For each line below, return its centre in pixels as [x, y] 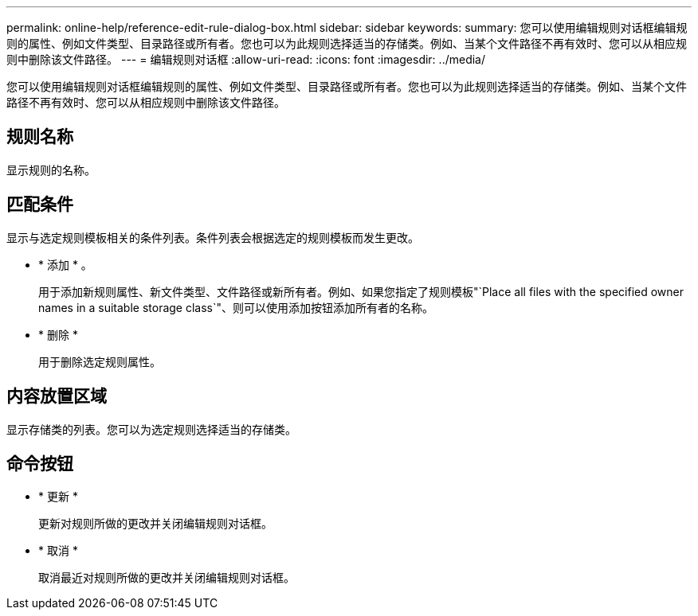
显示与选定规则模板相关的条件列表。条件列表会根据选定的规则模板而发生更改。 [213, 237]
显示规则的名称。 [51, 170]
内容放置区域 [57, 396]
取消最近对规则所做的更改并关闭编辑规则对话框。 [167, 578]
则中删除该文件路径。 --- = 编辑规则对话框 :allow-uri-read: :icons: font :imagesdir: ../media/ [246, 59]
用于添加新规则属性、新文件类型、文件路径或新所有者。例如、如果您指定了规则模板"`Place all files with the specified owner [361, 291]
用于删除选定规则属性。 [100, 361]
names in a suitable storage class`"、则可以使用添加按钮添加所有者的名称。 [236, 307]
